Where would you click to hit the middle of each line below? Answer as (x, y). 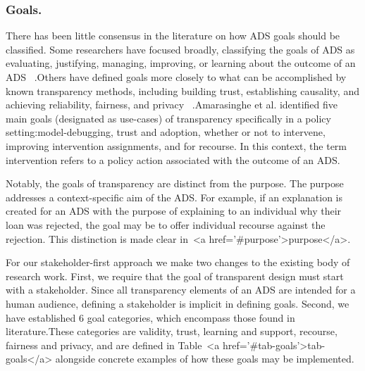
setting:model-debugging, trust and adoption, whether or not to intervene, (166, 132)
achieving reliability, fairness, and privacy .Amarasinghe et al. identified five (172, 105)
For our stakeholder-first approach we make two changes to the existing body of (178, 262)
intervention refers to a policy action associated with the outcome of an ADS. (173, 159)
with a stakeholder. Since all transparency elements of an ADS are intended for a (181, 290)
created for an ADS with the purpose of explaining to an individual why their (174, 211)
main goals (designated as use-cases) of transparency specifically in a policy (168, 118)
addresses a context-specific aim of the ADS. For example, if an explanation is (174, 197)
